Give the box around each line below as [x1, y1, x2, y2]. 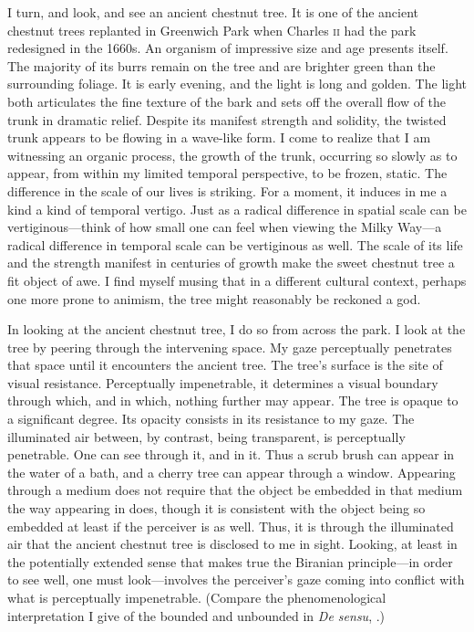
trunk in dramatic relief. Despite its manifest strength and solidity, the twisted [7, 110, 447, 129]
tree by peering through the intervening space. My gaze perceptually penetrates [7, 337, 452, 356]
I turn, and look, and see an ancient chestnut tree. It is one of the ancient [7, 3, 419, 21]
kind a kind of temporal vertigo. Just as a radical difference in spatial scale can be [7, 199, 467, 218]
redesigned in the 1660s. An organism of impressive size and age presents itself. [7, 38, 448, 58]
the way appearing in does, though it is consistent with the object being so [7, 499, 426, 518]
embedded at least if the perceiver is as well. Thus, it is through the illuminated [7, 516, 454, 535]
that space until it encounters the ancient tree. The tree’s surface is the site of [7, 355, 443, 374]
